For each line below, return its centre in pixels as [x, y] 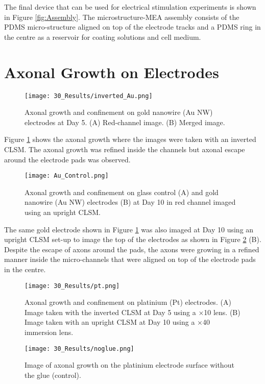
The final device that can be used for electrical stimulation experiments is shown [130, 7]
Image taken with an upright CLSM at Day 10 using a [110, 322]
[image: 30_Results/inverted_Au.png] [89, 96]
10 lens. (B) [222, 312]
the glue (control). [53, 375]
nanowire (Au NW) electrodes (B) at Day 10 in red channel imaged [130, 202]
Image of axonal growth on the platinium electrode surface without [129, 365]
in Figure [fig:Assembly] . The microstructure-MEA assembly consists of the [122, 17]
